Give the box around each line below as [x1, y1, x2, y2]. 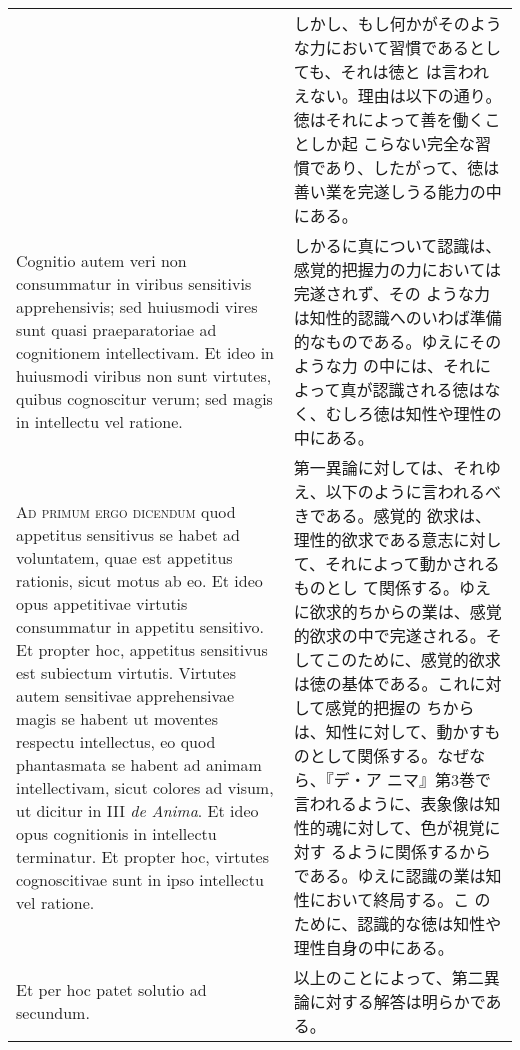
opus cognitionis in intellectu [16, 822, 217, 845]
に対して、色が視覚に [341, 816, 501, 839]
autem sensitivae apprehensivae [16, 684, 235, 707]
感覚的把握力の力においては [293, 258, 501, 281]
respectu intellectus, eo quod [16, 730, 216, 753]
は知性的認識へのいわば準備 [293, 306, 502, 329]
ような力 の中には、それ [293, 354, 476, 377]
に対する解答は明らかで [309, 990, 486, 1013]
